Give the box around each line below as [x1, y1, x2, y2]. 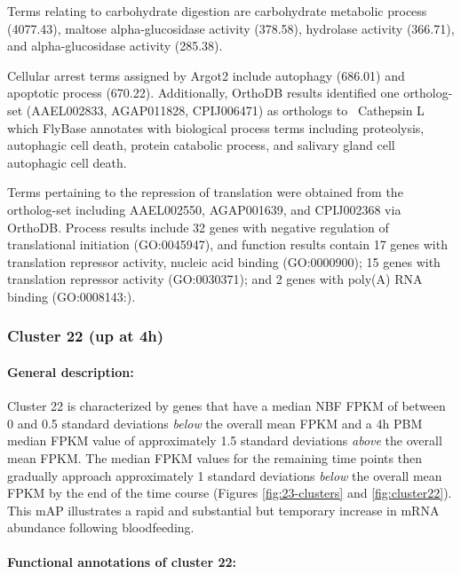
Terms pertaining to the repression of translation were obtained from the [7, 183, 403, 201]
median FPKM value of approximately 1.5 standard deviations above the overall [7, 431, 442, 450]
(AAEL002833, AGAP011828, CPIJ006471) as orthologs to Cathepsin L [26, 100, 425, 119]
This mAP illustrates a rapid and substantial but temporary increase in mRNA [7, 500, 440, 519]
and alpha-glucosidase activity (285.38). [7, 36, 223, 55]
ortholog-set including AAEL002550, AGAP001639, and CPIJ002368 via [7, 200, 401, 218]
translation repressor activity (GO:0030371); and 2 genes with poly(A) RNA [7, 270, 423, 288]
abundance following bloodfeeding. [7, 518, 195, 537]
